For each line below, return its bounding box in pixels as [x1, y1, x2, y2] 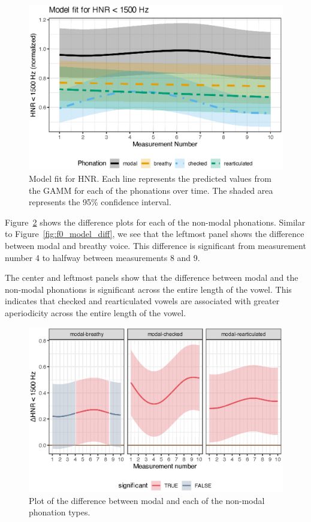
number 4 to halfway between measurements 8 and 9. [5, 251, 200, 263]
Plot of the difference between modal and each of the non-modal [29, 494, 265, 506]
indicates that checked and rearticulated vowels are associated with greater [5, 295, 280, 307]
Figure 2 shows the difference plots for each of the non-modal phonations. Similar [5, 215, 306, 228]
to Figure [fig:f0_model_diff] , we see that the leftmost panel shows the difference [5, 227, 304, 240]
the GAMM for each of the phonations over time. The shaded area [29, 184, 273, 196]
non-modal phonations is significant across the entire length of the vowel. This [5, 283, 292, 295]
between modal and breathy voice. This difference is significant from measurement [5, 239, 306, 251]
